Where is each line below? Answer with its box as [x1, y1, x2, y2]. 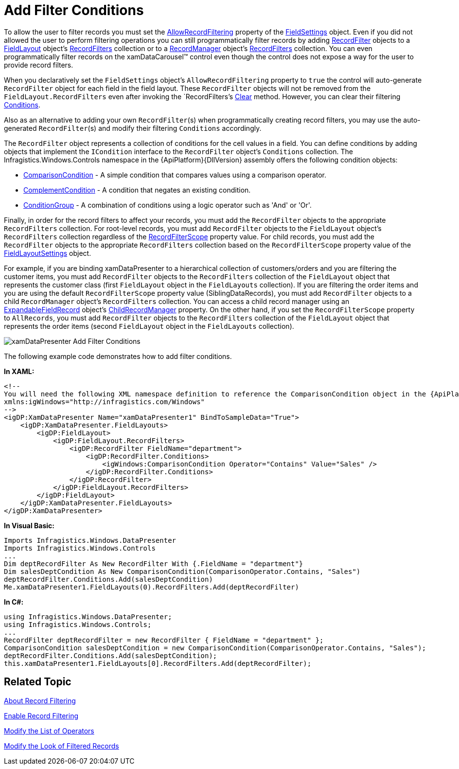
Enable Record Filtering [4, 711, 79, 720]
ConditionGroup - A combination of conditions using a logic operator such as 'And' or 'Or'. [23, 200, 312, 209]
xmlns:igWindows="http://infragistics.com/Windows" [4, 397, 205, 406]
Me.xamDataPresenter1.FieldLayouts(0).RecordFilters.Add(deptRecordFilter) [4, 583, 299, 591]
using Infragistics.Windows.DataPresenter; [4, 612, 172, 621]
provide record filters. [4, 60, 73, 69]
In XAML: [4, 367, 35, 376]
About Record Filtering [4, 696, 76, 705]
